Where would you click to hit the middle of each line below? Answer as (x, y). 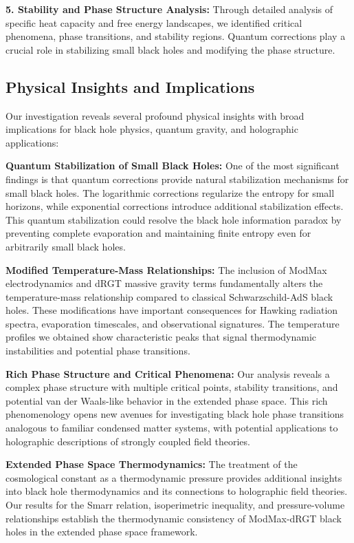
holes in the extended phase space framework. (102, 532)
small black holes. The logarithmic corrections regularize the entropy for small (170, 192)
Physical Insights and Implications (130, 86)
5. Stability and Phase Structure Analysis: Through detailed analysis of (169, 9)
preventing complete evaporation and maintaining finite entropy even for (158, 233)
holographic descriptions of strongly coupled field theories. (128, 441)
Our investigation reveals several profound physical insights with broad (155, 115)
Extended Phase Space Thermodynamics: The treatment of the (152, 464)
